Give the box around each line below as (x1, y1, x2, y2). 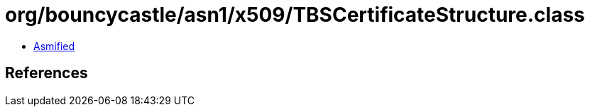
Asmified (33, 39, 75, 52)
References (5, 64, 88, 82)
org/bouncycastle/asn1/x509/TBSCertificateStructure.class (5, 3, 585, 27)
